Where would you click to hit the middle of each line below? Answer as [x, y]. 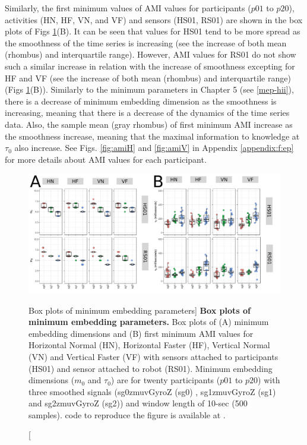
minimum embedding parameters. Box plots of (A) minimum [149, 322]
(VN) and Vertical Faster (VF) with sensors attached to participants [153, 356]
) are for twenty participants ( [165, 380]
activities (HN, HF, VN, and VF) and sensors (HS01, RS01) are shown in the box [154, 19]
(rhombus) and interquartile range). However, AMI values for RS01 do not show [151, 54]
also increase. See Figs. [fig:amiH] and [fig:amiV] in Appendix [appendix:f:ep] [154, 148]
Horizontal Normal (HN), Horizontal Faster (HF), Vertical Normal [149, 345]
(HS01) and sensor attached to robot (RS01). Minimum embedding [151, 368]
